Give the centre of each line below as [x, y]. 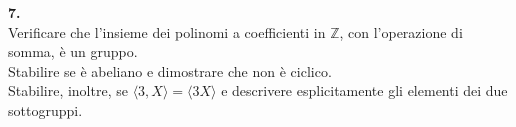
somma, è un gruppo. [73, 51]
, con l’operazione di [401, 31]
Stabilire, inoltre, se [68, 90]
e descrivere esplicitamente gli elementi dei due [364, 90]
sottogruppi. [45, 109]
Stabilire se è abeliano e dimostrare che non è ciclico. [170, 70]
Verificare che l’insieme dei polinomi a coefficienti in [167, 31]
